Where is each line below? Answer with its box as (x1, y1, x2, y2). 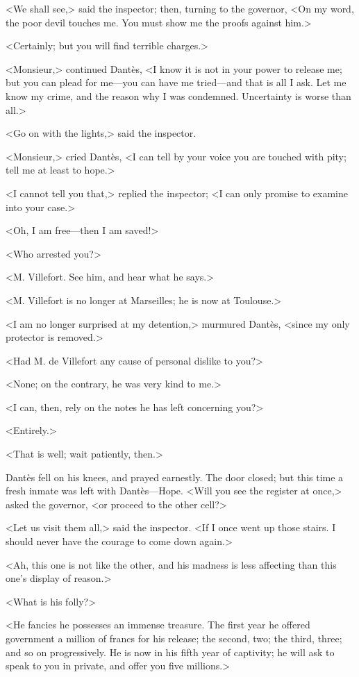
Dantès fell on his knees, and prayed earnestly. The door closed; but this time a (6, 469, 344, 484)
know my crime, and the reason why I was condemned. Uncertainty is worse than (6, 88, 351, 103)
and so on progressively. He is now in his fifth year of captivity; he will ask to (6, 644, 335, 659)
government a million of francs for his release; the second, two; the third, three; (6, 631, 342, 645)
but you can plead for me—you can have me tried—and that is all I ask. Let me (6, 75, 347, 90)
